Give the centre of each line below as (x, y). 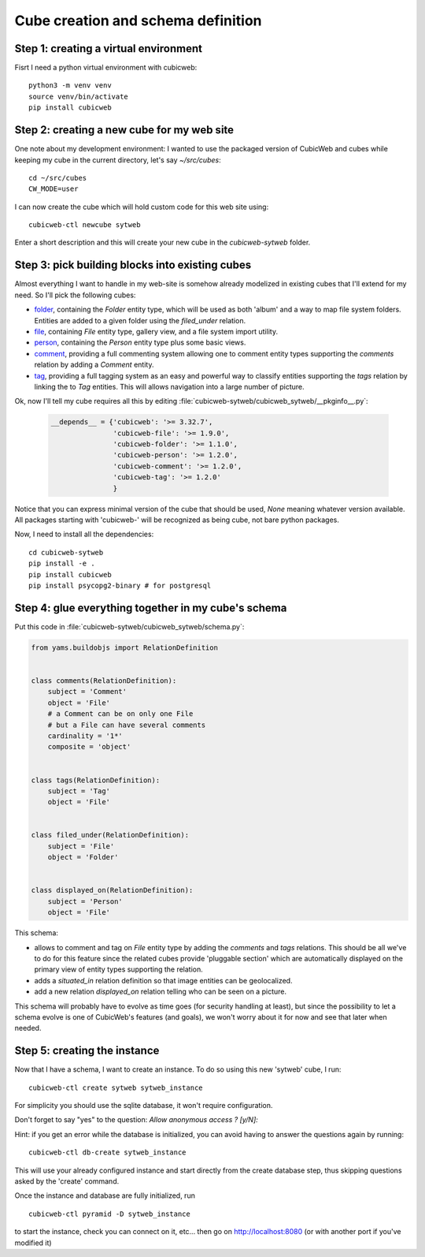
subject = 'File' (81, 846)
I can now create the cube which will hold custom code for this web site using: (142, 207)
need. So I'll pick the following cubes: (75, 295)
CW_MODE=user (54, 189)
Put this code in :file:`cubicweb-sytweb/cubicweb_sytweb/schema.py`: (129, 626)
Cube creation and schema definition (139, 21)
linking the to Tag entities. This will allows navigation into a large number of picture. (169, 386)
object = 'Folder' (83, 857)
